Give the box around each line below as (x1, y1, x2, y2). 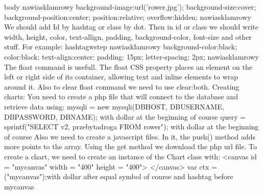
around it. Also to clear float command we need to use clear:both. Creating (4, 81, 240, 92)
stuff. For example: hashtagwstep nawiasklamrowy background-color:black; (4, 41, 237, 52)
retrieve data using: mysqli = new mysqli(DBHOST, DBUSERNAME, (4, 101, 224, 112)
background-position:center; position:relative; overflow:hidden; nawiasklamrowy (4, 11, 251, 22)
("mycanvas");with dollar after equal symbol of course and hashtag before (4, 171, 233, 182)
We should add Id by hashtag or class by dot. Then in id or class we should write (4, 21, 259, 32)
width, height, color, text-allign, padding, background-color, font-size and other (4, 31, 252, 42)
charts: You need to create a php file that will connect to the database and (4, 91, 238, 102)
